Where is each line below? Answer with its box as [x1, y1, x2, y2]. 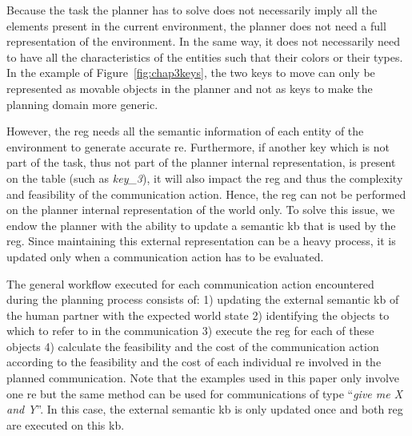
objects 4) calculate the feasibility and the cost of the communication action [6, 337, 379, 354]
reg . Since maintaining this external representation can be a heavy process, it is [6, 232, 396, 249]
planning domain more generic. [6, 95, 158, 112]
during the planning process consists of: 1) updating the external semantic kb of [6, 291, 399, 308]
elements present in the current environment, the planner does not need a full [6, 17, 386, 34]
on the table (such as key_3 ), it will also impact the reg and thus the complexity [6, 169, 403, 186]
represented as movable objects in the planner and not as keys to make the [6, 79, 373, 96]
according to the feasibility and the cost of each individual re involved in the [6, 353, 382, 370]
